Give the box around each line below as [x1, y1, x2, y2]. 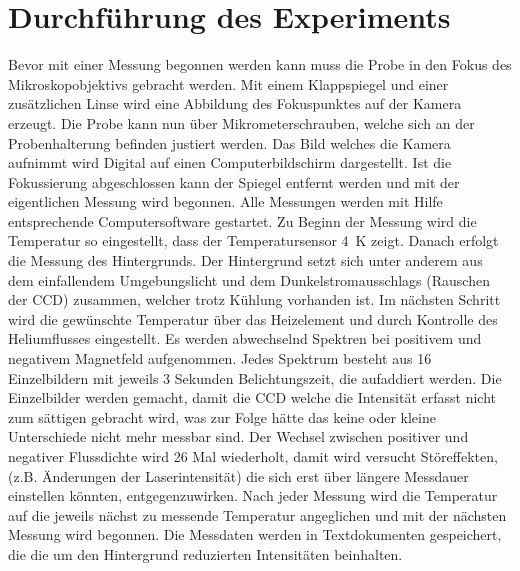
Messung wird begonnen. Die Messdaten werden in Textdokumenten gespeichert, [8, 524, 502, 545]
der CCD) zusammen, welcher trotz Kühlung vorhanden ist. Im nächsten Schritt [8, 289, 501, 310]
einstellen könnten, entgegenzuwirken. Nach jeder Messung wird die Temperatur [8, 485, 498, 506]
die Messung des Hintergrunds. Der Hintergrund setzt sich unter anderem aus [8, 250, 483, 271]
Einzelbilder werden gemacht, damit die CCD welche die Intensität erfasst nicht [8, 387, 496, 408]
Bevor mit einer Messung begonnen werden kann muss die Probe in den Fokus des [8, 54, 512, 75]
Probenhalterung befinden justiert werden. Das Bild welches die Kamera [8, 132, 451, 153]
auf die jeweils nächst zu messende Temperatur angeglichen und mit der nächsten [8, 504, 507, 525]
